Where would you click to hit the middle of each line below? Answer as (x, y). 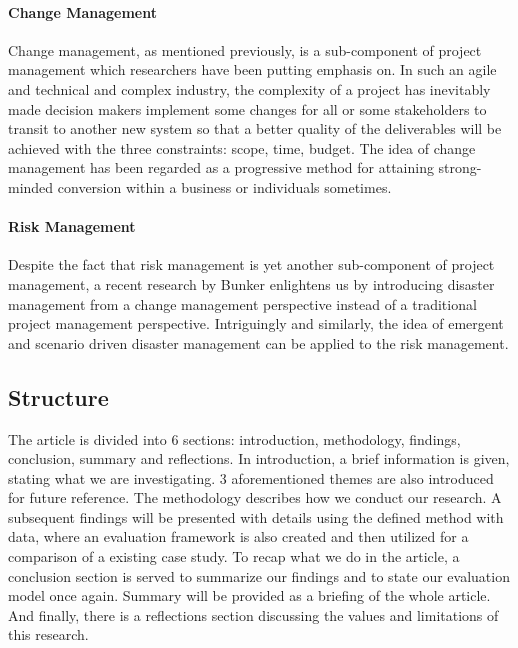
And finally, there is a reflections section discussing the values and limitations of (253, 614)
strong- (460, 167)
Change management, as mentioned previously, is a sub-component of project (245, 49)
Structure (58, 396)
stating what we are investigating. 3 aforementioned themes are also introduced (251, 477)
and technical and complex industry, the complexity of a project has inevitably (249, 88)
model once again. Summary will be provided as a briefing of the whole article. (249, 595)
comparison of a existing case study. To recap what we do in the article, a (234, 556)
